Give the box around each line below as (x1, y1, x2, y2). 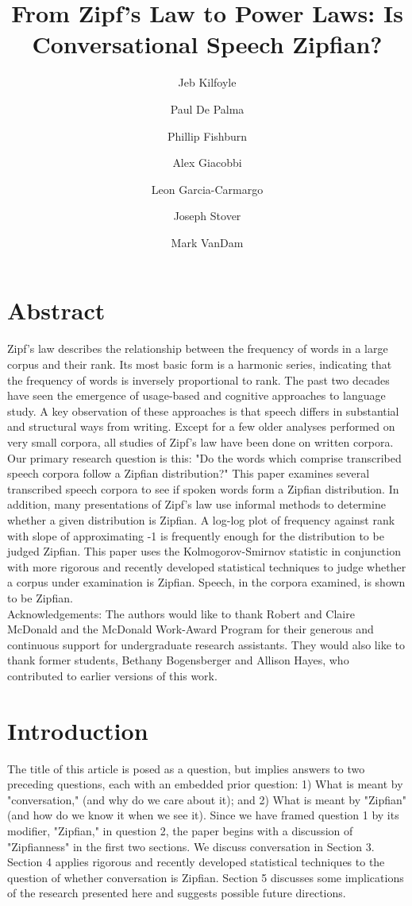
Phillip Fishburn (167, 127, 248, 144)
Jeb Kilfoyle (178, 74, 237, 91)
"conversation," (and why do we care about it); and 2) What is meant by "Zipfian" (7, 791, 407, 807)
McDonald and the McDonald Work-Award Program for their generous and (7, 621, 374, 637)
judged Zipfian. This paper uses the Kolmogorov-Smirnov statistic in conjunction (7, 543, 401, 559)
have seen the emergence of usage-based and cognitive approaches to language (7, 387, 386, 404)
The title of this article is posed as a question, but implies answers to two (7, 760, 365, 776)
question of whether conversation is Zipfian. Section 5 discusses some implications (7, 869, 404, 885)
